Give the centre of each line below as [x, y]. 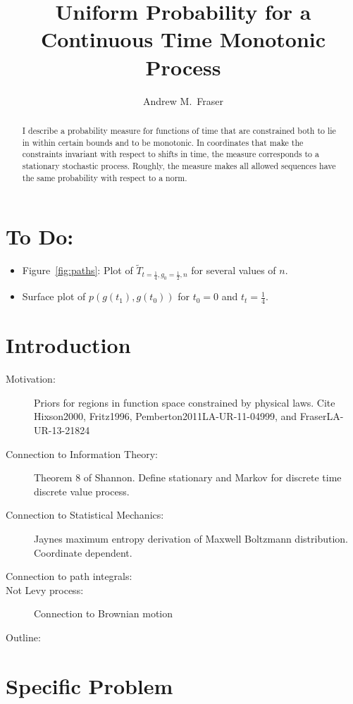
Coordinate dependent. [83, 552]
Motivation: [31, 379]
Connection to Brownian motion [104, 613]
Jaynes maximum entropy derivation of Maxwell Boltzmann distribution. [191, 539]
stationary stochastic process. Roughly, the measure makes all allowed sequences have [179, 165]
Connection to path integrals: [69, 576]
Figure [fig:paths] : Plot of [78, 270]
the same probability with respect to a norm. [105, 177]
